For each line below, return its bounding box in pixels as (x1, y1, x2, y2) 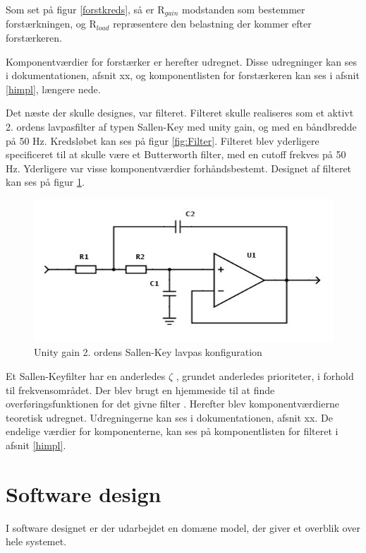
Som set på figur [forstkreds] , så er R (6, 2, 165, 16)
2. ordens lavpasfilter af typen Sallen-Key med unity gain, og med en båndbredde (6, 119, 357, 134)
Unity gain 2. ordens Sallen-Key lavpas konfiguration (34, 345, 262, 359)
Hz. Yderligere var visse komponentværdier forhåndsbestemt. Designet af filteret (6, 160, 352, 175)
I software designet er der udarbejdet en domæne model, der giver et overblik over (6, 520, 360, 535)
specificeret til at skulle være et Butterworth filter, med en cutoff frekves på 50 (6, 147, 346, 162)
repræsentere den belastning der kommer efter (113, 16, 312, 31)
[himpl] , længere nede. (6, 81, 101, 96)
